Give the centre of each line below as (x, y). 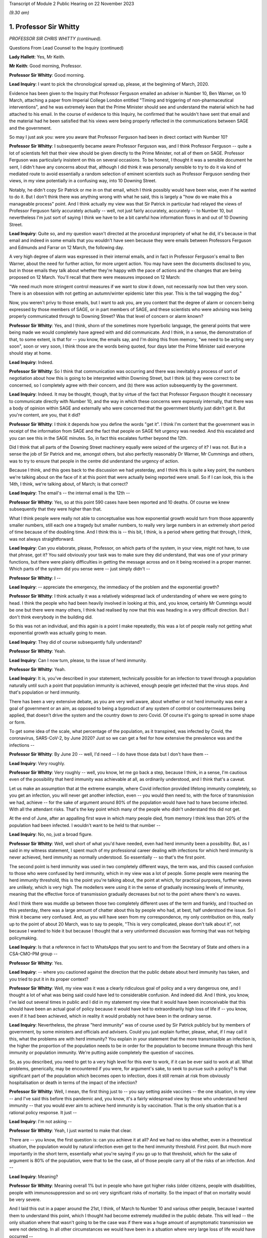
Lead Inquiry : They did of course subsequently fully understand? (75, 642)
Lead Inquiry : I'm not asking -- (41, 1121)
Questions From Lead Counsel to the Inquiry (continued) (66, 48)
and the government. (30, 128)
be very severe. (25, 1199)
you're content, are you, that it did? (45, 415)
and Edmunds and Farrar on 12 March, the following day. (67, 247)
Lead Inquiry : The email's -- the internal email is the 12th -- (70, 493)
